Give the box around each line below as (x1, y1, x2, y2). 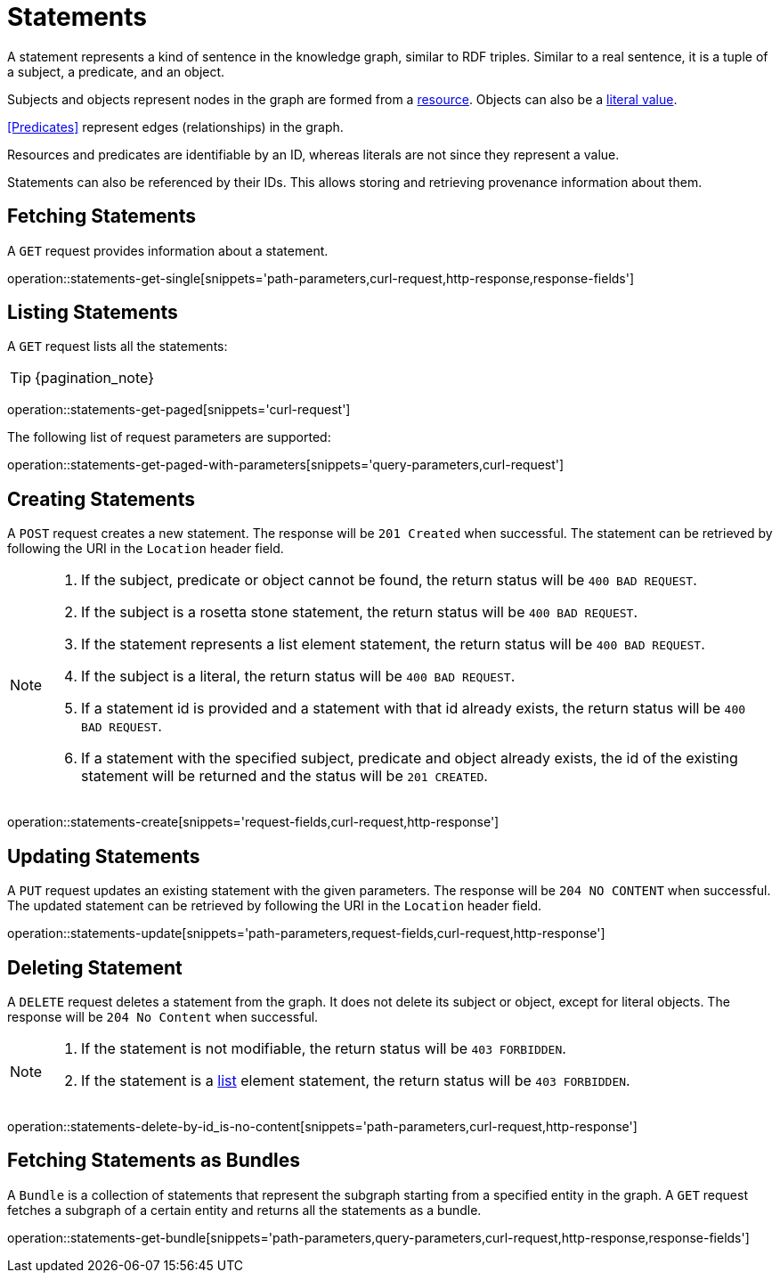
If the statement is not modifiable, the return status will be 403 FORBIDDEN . (81, 1039, 566, 1057)
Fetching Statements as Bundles (7, 1149, 301, 1172)
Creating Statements (7, 487, 195, 510)
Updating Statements (7, 844, 200, 868)
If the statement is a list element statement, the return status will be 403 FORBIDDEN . (81, 1071, 630, 1089)
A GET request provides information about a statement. (7, 242, 329, 258)
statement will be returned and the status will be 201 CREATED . (81, 767, 488, 786)
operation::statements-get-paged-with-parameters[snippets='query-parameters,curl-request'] (7, 457, 565, 473)
